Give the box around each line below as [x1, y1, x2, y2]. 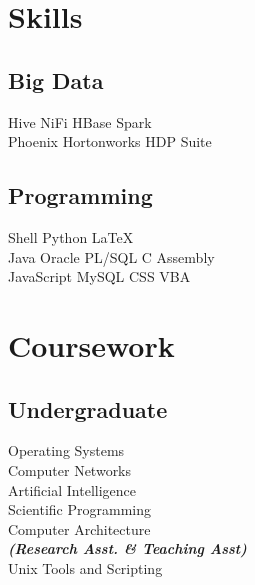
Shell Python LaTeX [8, 226, 134, 247]
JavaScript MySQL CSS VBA [8, 266, 191, 287]
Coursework [8, 324, 175, 365]
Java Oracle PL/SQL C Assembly [8, 246, 215, 267]
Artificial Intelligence [8, 479, 136, 500]
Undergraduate [8, 393, 168, 424]
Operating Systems [8, 440, 125, 461]
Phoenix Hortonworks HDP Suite [8, 131, 212, 152]
